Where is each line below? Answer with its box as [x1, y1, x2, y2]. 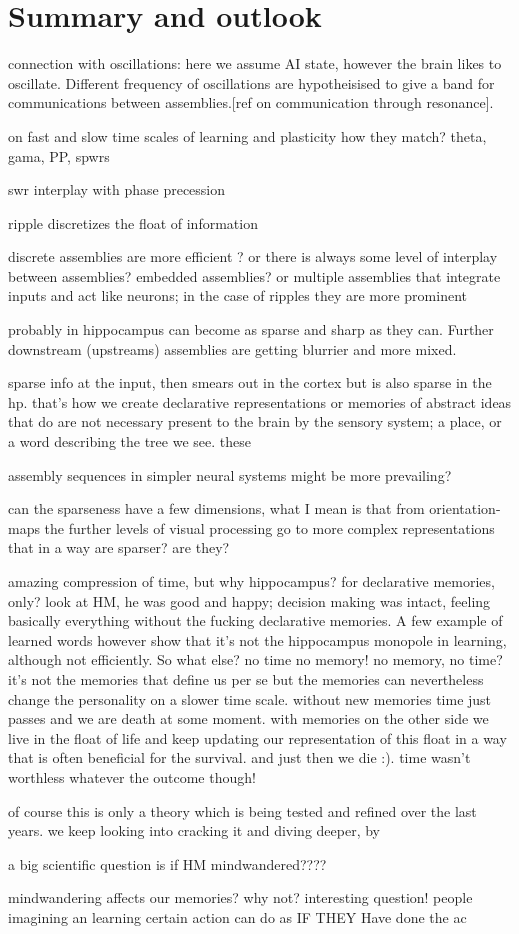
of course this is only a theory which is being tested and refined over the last [8, 800, 477, 821]
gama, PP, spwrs [8, 145, 110, 166]
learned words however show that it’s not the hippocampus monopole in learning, [8, 629, 507, 650]
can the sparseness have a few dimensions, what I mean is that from [8, 498, 425, 519]
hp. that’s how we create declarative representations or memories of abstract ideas [8, 391, 512, 412]
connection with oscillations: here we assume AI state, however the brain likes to [8, 53, 502, 74]
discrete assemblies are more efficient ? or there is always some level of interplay [8, 246, 498, 267]
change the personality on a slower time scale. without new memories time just [8, 688, 492, 709]
